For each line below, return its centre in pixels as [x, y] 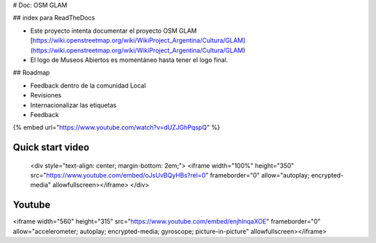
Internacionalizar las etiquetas [73, 105]
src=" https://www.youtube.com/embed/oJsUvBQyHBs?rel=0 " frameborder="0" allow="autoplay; [170, 175]
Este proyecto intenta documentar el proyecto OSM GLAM [113, 31]
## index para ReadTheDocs [54, 18]
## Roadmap [31, 72]
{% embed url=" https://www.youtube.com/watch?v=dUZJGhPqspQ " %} [117, 127]
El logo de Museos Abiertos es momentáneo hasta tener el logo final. [129, 60]
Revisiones [46, 95]
